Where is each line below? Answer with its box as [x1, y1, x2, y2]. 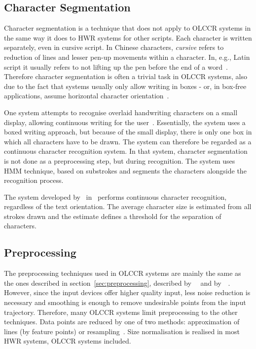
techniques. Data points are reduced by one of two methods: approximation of [4, 316, 240, 327]
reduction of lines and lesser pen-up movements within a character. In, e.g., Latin [4, 51, 250, 62]
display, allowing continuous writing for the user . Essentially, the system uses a [4, 117, 246, 127]
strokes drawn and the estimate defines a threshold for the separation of [4, 211, 221, 221]
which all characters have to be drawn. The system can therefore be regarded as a [4, 136, 252, 146]
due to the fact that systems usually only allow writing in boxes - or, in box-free [4, 81, 247, 91]
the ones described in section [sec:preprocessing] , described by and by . [4, 277, 230, 288]
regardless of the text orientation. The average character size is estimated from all [4, 201, 252, 212]
